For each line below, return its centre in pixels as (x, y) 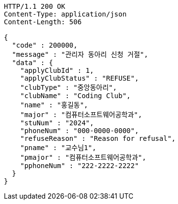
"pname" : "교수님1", (58, 148)
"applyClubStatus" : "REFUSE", (80, 78)
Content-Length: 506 (43, 22)
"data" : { (32, 63)
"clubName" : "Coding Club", (75, 96)
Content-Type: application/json (65, 14)
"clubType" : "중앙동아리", (68, 87)
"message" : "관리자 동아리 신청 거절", (80, 54)
